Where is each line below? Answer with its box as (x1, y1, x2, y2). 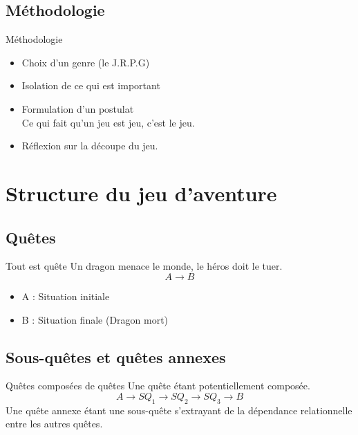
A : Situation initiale (21, 288, 110, 303)
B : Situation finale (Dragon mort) (21, 312, 169, 326)
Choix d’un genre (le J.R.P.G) (21, 55, 150, 69)
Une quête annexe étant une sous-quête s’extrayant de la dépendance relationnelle (6, 402, 352, 417)
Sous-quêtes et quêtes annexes (6, 346, 226, 367)
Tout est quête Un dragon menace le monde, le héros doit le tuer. (6, 259, 283, 273)
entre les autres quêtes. (6, 416, 103, 431)
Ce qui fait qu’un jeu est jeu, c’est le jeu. (21, 115, 195, 129)
